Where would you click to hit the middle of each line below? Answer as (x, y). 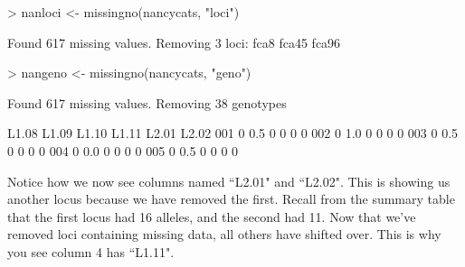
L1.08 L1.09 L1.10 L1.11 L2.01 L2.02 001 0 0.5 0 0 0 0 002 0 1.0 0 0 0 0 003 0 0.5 (233, 133)
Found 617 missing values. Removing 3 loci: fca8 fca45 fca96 (174, 42)
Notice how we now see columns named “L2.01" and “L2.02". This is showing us (229, 181)
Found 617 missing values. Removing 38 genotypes (147, 102)
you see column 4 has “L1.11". (91, 251)
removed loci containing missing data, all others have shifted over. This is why (224, 234)
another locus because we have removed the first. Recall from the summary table (231, 199)
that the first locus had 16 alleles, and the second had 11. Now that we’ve (212, 216)
